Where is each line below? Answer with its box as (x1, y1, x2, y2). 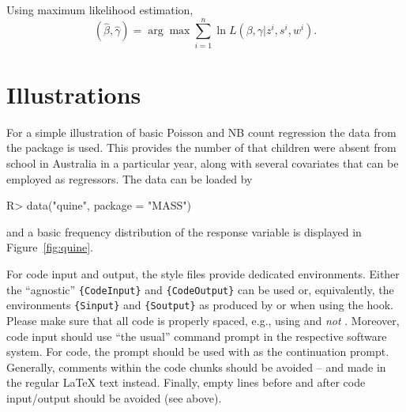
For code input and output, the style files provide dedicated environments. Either (6, 266, 400, 282)
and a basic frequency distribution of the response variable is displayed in (6, 223, 362, 240)
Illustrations (6, 77, 141, 110)
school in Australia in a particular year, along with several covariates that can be (6, 155, 399, 172)
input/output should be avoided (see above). (6, 389, 222, 406)
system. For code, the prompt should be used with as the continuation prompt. (6, 343, 389, 360)
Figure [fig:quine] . (6, 239, 93, 255)
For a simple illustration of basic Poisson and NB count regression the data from (6, 123, 397, 140)
